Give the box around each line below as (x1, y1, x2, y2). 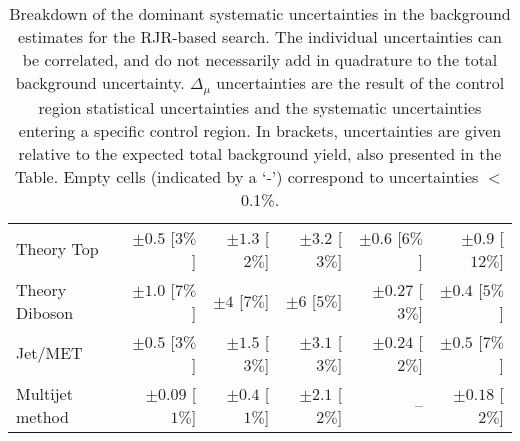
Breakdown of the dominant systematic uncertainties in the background (9, 2, 511, 25)
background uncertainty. (15, 71, 185, 94)
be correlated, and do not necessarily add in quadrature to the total (22, 48, 498, 71)
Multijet (16, 381, 73, 405)
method (16, 404, 69, 428)
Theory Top (16, 237, 99, 261)
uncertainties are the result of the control (216, 71, 505, 94)
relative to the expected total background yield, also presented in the (18, 141, 502, 165)
